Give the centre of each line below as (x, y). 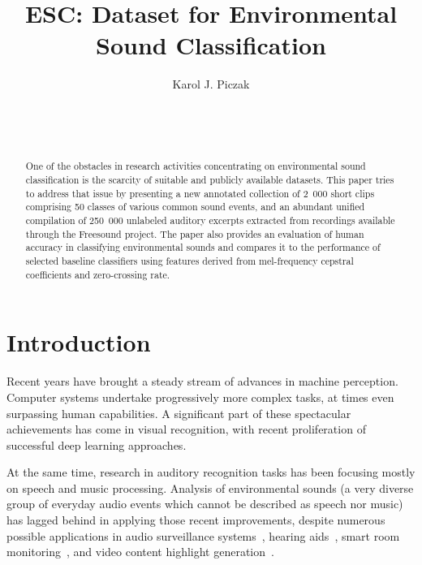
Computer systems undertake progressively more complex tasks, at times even (200, 397)
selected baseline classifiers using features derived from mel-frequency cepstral (189, 261)
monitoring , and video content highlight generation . (140, 552)
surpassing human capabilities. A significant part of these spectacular (179, 413)
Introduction (79, 342)
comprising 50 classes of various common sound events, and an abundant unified (195, 207)
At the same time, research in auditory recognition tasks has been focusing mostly (211, 472)
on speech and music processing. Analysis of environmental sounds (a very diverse (210, 487)
